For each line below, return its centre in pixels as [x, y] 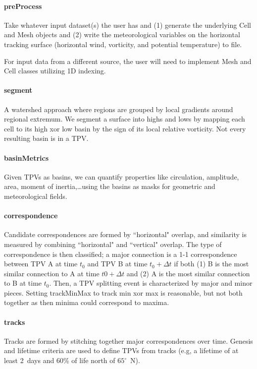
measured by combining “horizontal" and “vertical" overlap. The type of [113, 244]
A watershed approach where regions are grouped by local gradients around [119, 109]
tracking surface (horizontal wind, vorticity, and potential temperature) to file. [123, 44]
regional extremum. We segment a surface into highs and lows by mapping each [125, 119]
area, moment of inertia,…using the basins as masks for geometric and [110, 186]
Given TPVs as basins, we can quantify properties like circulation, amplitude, [122, 176]
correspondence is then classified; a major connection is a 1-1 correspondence [121, 254]
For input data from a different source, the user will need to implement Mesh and [128, 61]
